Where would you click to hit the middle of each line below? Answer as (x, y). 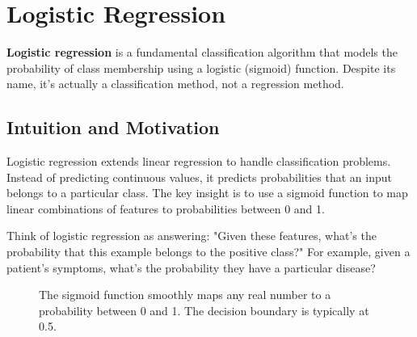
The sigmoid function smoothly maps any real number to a (185, 295)
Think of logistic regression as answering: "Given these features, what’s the (192, 236)
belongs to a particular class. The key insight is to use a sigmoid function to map (207, 193)
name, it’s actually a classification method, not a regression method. (175, 84)
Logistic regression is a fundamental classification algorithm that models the (202, 52)
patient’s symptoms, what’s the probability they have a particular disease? (191, 267)
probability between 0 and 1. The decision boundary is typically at (204, 310)
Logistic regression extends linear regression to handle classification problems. (199, 161)
